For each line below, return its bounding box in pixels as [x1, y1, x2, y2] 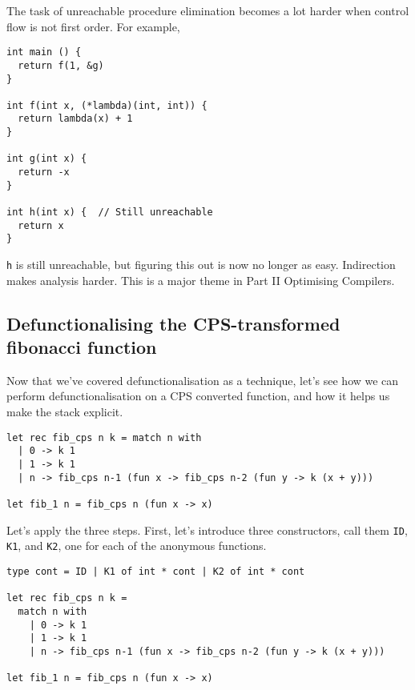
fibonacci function [6, 335, 157, 359]
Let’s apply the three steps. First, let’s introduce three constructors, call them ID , [6, 521, 408, 538]
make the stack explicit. [6, 403, 123, 420]
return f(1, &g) [18, 59, 104, 71]
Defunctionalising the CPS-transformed [6, 311, 340, 335]
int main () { [6, 46, 82, 58]
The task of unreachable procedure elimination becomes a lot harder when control [6, 2, 409, 18]
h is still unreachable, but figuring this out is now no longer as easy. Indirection [6, 256, 396, 273]
